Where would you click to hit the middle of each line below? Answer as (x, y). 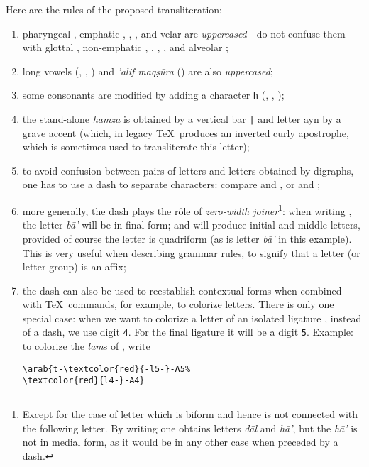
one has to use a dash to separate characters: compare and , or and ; (171, 184)
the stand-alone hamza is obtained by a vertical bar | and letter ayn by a (182, 119)
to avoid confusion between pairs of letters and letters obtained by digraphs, (188, 170)
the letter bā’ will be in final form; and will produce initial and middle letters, (191, 225)
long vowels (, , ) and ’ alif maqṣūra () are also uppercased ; (148, 71)
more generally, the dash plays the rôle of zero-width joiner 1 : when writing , (187, 210)
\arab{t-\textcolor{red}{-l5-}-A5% (106, 369)
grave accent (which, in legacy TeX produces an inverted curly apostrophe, (186, 132)
